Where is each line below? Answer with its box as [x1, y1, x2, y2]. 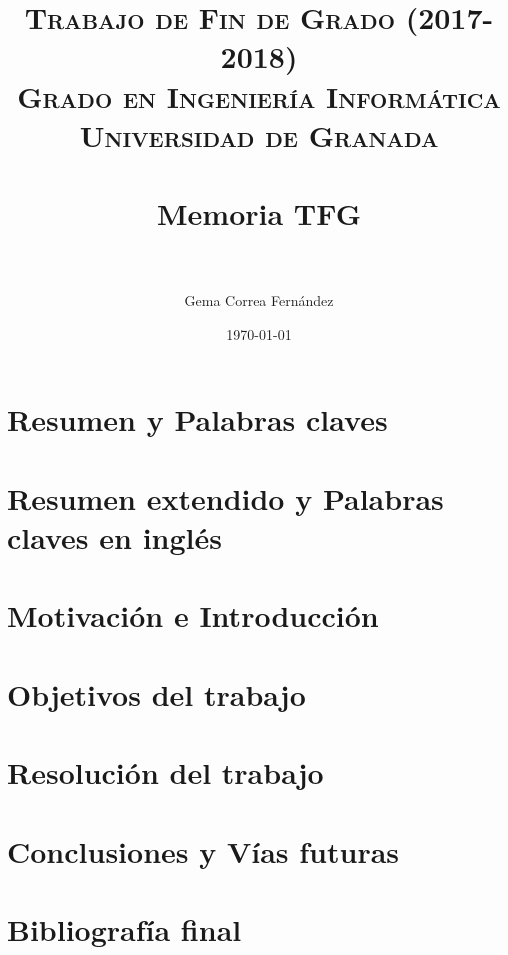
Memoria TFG [157, 193, 361, 234]
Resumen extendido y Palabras [7, 477, 444, 518]
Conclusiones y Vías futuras [7, 830, 400, 871]
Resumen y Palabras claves [7, 399, 388, 440]
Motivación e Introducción [7, 595, 379, 636]
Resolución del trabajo [7, 752, 324, 793]
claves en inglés [7, 517, 222, 557]
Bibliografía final [7, 908, 242, 949]
